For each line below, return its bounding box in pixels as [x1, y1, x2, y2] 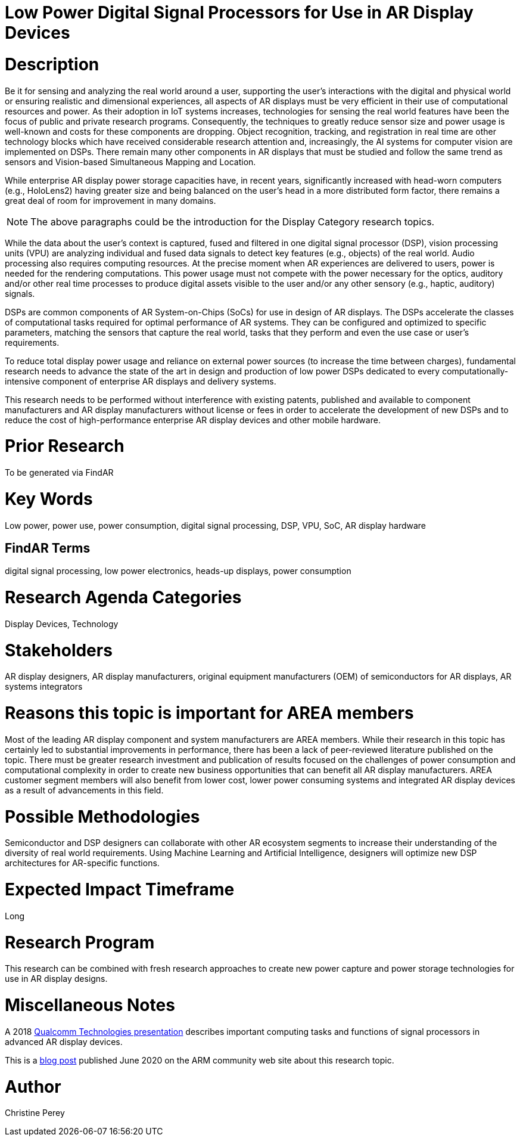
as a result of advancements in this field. [5, 785, 164, 795]
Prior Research [5, 436, 124, 457]
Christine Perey [5, 1108, 65, 1118]
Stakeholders [5, 640, 113, 661]
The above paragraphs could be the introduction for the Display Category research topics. [30, 215, 435, 228]
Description [5, 54, 99, 75]
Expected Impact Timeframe [5, 879, 235, 900]
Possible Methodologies [5, 806, 200, 827]
